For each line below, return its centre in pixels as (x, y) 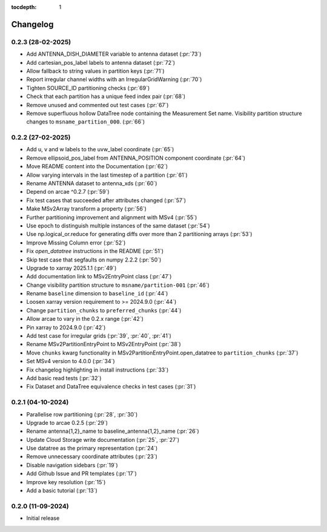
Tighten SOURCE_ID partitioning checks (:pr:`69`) (88, 88)
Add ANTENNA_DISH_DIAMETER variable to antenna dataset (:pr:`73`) (114, 54)
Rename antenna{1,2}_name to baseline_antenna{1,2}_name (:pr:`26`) (113, 431)
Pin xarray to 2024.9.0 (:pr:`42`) (66, 327)
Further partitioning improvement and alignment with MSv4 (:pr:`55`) (112, 217)
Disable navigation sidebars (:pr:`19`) (72, 465)
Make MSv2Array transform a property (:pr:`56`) (86, 209)
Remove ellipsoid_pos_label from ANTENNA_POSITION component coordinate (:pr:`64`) (136, 158)
